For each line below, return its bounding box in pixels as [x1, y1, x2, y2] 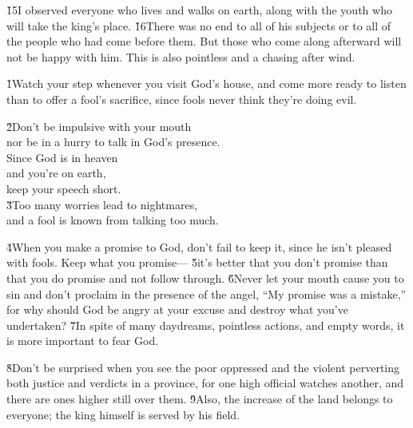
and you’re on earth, [6, 164, 106, 181]
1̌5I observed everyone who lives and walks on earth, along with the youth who [6, 2, 392, 18]
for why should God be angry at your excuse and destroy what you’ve [6, 301, 348, 318]
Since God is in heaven [6, 149, 118, 165]
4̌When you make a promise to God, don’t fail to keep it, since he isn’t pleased [6, 238, 392, 255]
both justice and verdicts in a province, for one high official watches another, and [6, 374, 404, 391]
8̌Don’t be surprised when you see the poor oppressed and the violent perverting [6, 359, 399, 375]
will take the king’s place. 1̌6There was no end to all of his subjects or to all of [6, 17, 391, 34]
